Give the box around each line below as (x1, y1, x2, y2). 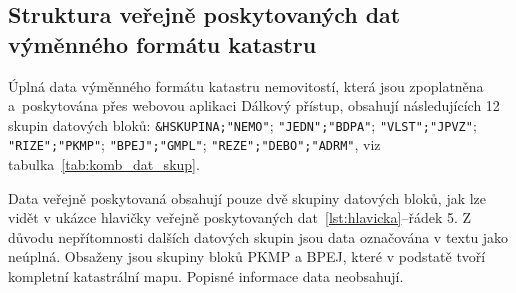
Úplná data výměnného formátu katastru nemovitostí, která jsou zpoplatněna (8, 75, 484, 96)
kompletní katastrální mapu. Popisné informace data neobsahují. (8, 266, 404, 287)
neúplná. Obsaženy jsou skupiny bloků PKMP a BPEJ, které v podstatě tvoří (8, 246, 486, 267)
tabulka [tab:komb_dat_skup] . (8, 154, 200, 175)
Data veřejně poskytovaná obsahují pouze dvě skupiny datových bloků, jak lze (8, 187, 487, 208)
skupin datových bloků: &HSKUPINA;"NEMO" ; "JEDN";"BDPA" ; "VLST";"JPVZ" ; (8, 114, 477, 135)
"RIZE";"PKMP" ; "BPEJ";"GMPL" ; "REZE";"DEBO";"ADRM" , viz (8, 134, 381, 155)
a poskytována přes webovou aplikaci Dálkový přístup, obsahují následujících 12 (8, 95, 500, 116)
